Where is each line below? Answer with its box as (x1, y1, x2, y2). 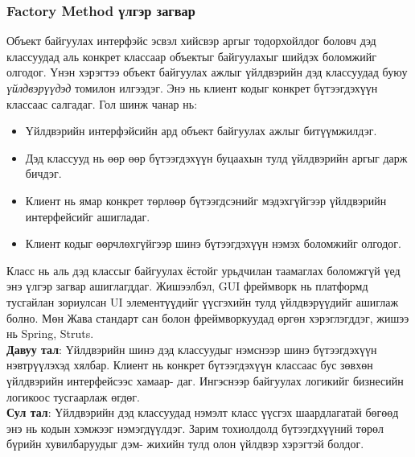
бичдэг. (25, 165, 62, 182)
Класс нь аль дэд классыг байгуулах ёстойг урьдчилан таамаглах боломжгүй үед (6, 261, 401, 278)
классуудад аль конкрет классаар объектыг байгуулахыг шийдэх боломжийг (6, 47, 376, 64)
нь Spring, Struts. (6, 325, 94, 342)
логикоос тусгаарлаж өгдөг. (6, 388, 141, 405)
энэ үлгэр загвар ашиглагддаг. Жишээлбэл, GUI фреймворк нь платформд (6, 278, 368, 294)
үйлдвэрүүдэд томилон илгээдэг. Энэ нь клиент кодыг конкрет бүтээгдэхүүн (6, 80, 378, 96)
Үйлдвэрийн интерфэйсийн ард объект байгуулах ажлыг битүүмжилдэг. (25, 122, 377, 139)
